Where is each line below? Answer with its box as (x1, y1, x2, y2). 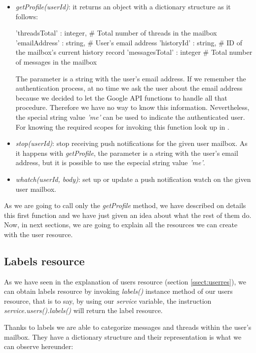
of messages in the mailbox (15, 56, 97, 67)
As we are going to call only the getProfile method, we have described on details (4, 200, 246, 211)
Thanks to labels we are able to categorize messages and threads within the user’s (4, 322, 252, 332)
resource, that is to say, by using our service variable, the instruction (4, 295, 212, 306)
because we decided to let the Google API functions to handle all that (15, 92, 227, 103)
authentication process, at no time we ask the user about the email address (15, 83, 243, 93)
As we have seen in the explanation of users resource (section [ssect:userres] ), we (4, 276, 246, 286)
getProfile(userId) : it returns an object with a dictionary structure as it (15, 1, 231, 11)
